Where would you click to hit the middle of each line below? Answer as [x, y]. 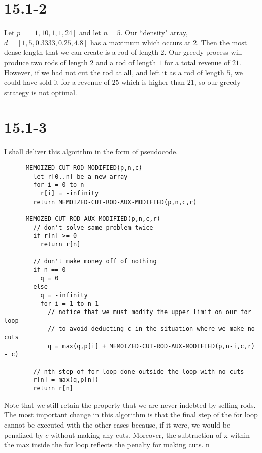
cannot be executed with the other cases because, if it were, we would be [117, 424]
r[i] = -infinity [70, 193]
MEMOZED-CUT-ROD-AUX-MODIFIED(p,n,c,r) [93, 219]
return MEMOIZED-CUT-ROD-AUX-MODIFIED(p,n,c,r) [115, 202]
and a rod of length [126, 62]
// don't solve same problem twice [93, 227]
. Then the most [222, 42]
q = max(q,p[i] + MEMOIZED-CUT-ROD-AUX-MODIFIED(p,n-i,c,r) [151, 346]
